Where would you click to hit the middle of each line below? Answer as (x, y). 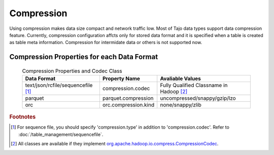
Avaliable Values (181, 79)
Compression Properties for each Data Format (84, 57)
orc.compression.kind (128, 105)
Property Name (121, 79)
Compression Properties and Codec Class (72, 71)
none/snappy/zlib (181, 105)
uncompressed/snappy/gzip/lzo (198, 98)
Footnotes (23, 117)
